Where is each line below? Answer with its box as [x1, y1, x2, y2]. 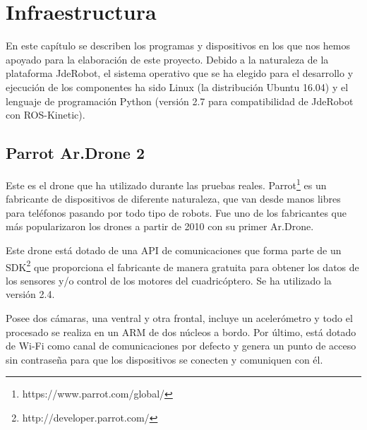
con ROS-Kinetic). [6, 107, 85, 122]
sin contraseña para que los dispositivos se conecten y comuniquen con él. [6, 352, 323, 366]
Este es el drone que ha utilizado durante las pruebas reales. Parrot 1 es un [6, 175, 327, 192]
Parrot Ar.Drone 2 [6, 142, 145, 164]
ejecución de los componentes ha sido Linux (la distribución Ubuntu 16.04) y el [6, 79, 349, 94]
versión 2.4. [6, 287, 55, 301]
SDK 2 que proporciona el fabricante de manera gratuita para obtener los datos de [6, 257, 359, 274]
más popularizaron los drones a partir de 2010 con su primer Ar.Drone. [6, 219, 314, 234]
